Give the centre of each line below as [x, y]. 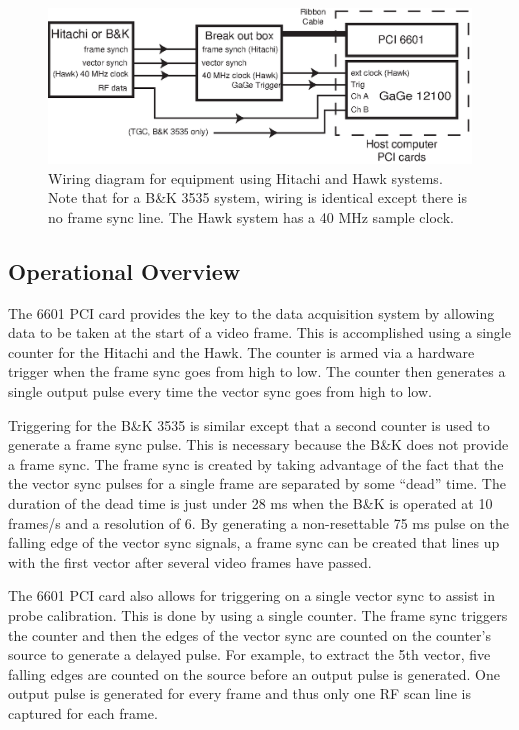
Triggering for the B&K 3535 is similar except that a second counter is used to [249, 424]
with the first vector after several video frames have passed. [190, 561]
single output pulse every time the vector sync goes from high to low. [220, 391]
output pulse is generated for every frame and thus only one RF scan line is [239, 693]
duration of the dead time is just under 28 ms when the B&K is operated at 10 [250, 503]
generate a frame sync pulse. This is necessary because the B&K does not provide [258, 444]
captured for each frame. [83, 712]
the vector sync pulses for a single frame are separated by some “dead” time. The [257, 483]
